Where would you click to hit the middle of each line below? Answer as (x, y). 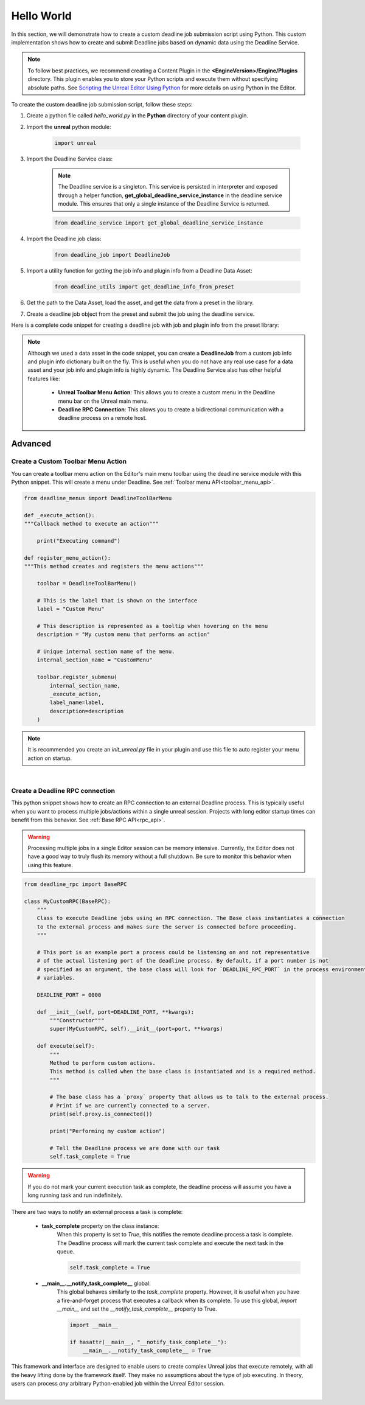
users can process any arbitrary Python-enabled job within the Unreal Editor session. (118, 1383)
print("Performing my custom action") (107, 1131)
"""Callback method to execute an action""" (92, 524)
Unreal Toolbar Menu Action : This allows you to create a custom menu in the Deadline (167, 392)
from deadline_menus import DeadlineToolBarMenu (98, 498)
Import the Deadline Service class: (69, 159)
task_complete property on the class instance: (100, 1225)
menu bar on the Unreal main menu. (103, 401)
